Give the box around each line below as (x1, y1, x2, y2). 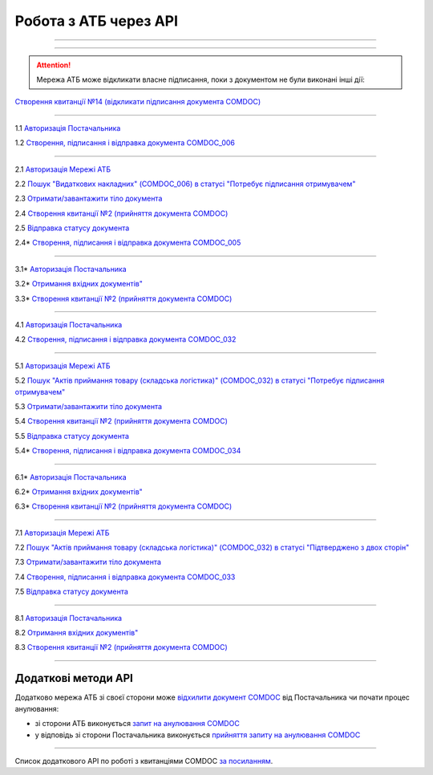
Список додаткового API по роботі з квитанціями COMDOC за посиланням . (14, 756, 273, 765)
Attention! (36, 60, 71, 70)
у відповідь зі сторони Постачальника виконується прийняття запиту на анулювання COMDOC (34, 730, 361, 740)
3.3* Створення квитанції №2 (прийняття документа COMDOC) (14, 294, 233, 303)
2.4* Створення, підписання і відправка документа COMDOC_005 (14, 237, 241, 248)
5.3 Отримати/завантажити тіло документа (14, 401, 163, 411)
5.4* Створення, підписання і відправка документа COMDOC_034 (14, 446, 241, 456)
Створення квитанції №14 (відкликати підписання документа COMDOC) (14, 97, 261, 107)
